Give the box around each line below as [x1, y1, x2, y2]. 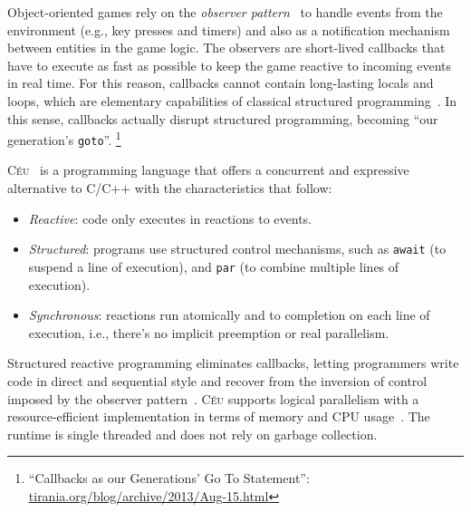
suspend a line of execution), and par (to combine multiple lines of [28, 256, 399, 275]
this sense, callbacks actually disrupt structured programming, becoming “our [7, 109, 438, 128]
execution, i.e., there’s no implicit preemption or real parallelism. [28, 323, 389, 342]
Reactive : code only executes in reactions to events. [28, 208, 312, 227]
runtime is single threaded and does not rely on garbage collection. [7, 424, 378, 443]
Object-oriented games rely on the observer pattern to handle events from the [7, 3, 443, 21]
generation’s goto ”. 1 [7, 128, 121, 149]
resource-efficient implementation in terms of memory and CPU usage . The [7, 407, 430, 426]
